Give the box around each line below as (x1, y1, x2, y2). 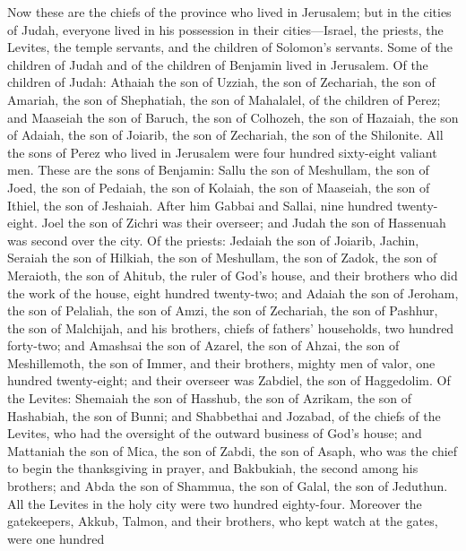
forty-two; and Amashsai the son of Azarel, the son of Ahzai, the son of (7, 336, 400, 355)
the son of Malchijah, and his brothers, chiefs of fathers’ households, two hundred (7, 318, 454, 337)
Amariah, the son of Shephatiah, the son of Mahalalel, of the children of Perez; (7, 90, 441, 108)
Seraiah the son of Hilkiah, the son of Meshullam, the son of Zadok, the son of (7, 248, 437, 267)
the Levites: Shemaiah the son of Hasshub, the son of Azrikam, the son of (7, 389, 412, 408)
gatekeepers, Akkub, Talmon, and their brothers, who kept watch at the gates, (7, 512, 438, 530)
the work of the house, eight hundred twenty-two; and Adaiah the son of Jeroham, (7, 283, 459, 302)
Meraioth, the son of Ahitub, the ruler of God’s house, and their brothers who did (7, 265, 458, 284)
